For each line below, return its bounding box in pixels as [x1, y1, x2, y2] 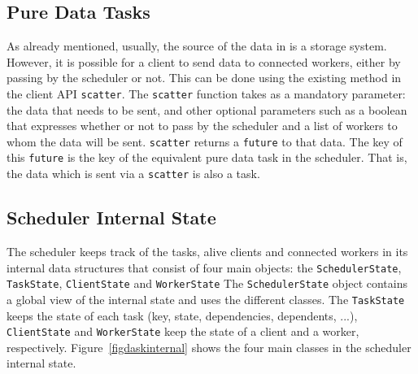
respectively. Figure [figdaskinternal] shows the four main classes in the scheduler [7, 338, 411, 355]
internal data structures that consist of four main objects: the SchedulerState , [7, 259, 402, 276]
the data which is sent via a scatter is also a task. [7, 165, 260, 182]
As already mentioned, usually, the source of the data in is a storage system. [7, 37, 387, 54]
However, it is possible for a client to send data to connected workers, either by [7, 53, 401, 70]
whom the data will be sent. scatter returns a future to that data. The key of [7, 133, 403, 150]
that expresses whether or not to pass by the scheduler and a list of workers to [7, 117, 398, 134]
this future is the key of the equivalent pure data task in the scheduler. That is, [7, 149, 407, 166]
